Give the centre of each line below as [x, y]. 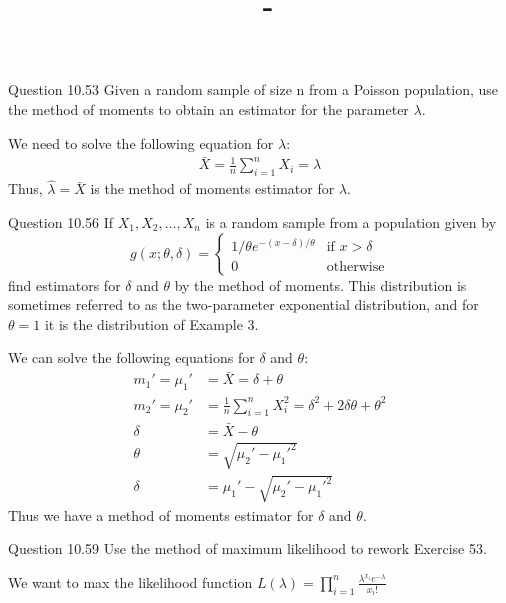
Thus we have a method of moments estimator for [161, 514]
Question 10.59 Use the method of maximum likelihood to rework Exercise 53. [247, 548]
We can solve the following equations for [131, 357]
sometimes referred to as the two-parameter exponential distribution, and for [243, 304]
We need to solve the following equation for [141, 142]
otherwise [355, 266]
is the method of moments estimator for [212, 188]
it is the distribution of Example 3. [151, 323]
